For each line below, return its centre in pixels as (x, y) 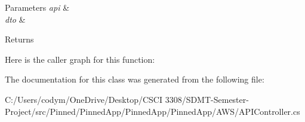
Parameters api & (37, 7)
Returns (19, 39)
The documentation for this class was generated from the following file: (135, 79)
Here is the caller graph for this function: (80, 59)
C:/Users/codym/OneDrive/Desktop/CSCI (84, 99)
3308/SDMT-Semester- (207, 99)
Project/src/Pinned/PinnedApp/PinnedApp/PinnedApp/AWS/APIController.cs (152, 111)
